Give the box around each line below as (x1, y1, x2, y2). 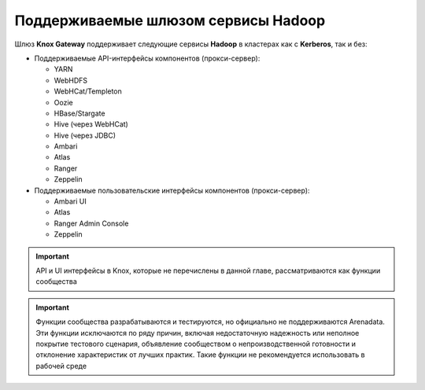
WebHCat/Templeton (54, 86, 122, 96)
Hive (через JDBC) (54, 131, 116, 140)
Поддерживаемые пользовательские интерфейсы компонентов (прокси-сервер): (34, 186, 310, 195)
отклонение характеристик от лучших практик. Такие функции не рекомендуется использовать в (35, 350, 365, 359)
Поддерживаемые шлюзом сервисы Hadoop (14, 12, 326, 29)
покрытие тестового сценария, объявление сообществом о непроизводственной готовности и (35, 339, 357, 348)
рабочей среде (35, 361, 87, 370)
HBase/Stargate (54, 109, 105, 118)
